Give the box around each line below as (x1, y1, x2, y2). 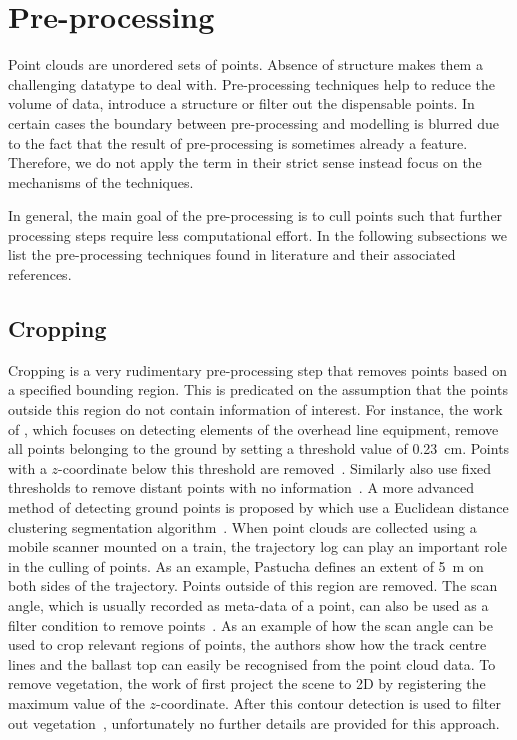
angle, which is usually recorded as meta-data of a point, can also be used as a (8, 594, 489, 615)
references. (8, 264, 72, 285)
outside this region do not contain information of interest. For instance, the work (8, 399, 503, 420)
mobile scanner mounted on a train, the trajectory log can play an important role (8, 536, 507, 557)
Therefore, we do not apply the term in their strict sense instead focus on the (8, 152, 482, 173)
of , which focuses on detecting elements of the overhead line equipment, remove (8, 418, 499, 439)
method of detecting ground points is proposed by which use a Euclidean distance (8, 497, 509, 518)
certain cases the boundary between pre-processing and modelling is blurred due (8, 112, 500, 133)
